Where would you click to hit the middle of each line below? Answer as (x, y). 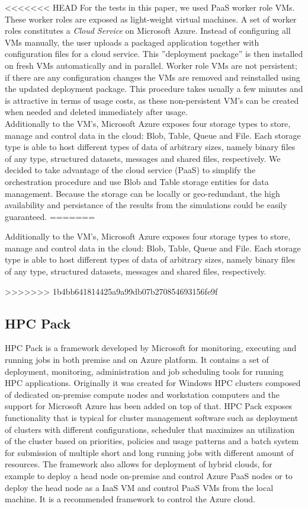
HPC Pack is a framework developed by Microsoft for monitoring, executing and (151, 348)
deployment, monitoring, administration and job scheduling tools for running (144, 371)
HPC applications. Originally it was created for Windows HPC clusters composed (153, 383)
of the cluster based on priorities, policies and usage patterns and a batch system (152, 441)
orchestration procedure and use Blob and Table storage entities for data (137, 181)
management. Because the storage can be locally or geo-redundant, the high (142, 193)
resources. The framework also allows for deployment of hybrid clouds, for (139, 464)
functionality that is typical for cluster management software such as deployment (152, 418)
